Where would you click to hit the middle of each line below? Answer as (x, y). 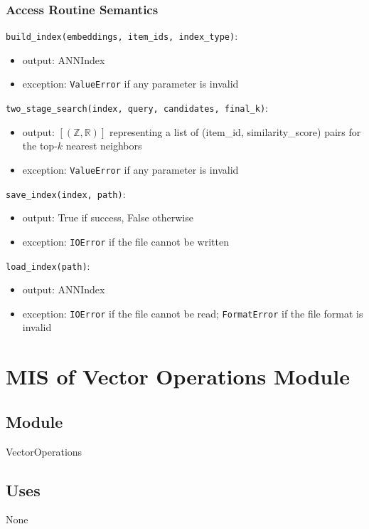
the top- (40, 146)
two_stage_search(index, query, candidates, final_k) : (137, 108)
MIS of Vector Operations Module (178, 376)
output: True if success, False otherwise (108, 218)
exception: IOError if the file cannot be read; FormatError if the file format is (193, 313)
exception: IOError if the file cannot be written (125, 241)
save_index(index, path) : (66, 193)
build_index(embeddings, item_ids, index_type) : (122, 36)
